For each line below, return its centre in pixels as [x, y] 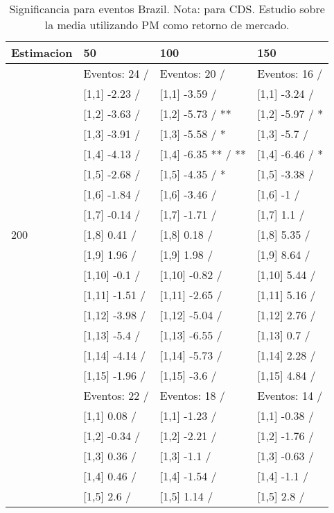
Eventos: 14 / [290, 395]
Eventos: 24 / [116, 73]
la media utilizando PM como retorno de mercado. [167, 25]
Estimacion [42, 52]
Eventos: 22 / [116, 395]
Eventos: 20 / [192, 73]
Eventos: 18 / [192, 395]
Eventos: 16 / [290, 73]
